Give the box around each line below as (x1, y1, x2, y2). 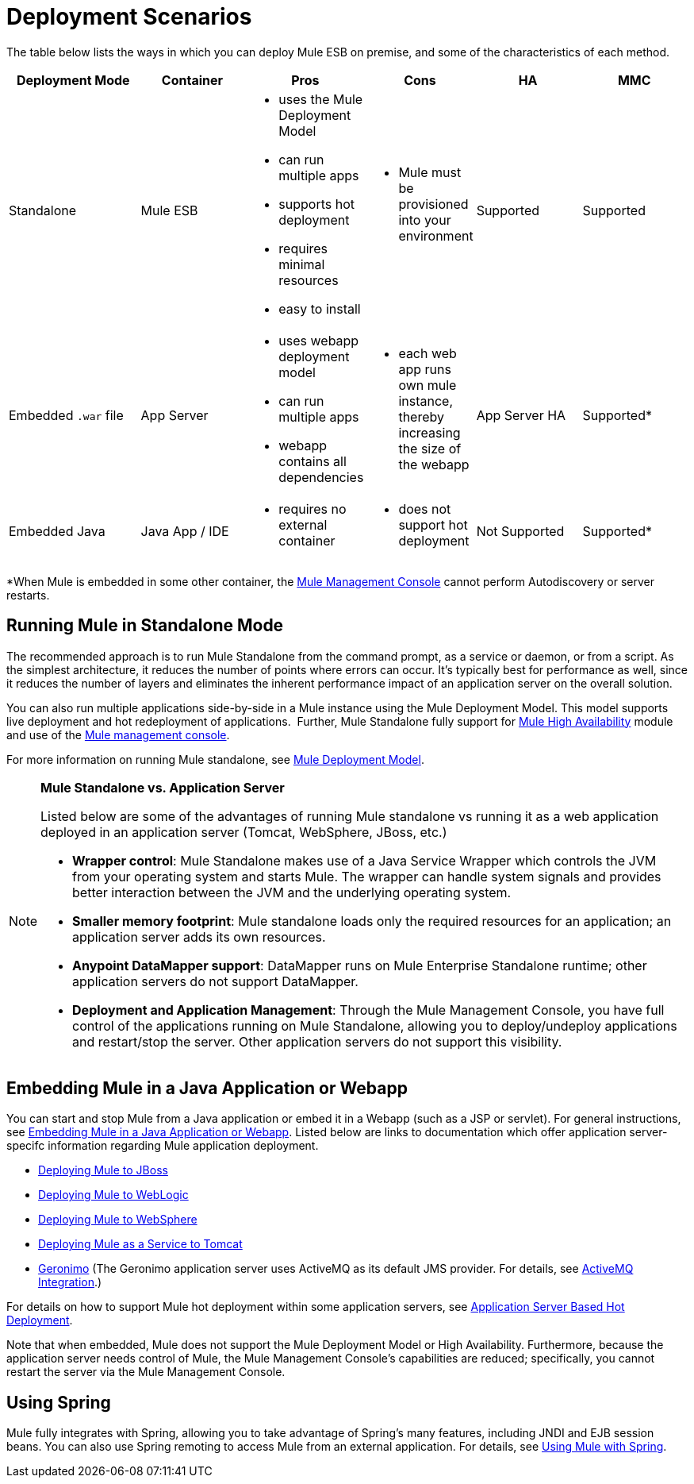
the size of (398, 440, 462, 457)
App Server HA (476, 407, 566, 423)
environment (398, 227, 474, 244)
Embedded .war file (9, 407, 124, 423)
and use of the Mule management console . (6, 727, 230, 742)
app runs (398, 360, 451, 377)
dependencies (278, 468, 364, 485)
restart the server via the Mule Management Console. (6, 1365, 286, 1379)
